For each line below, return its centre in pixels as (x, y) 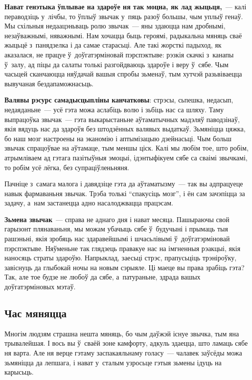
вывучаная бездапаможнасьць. (49, 83)
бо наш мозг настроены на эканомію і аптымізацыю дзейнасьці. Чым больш (118, 138)
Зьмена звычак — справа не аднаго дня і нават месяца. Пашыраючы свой (117, 219)
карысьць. (19, 372)
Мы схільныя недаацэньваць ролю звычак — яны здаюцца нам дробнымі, (115, 26)
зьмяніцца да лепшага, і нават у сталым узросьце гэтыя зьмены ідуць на (113, 362)
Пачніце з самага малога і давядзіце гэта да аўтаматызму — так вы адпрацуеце (124, 184)
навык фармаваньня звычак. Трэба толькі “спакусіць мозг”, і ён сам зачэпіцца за (125, 193)
